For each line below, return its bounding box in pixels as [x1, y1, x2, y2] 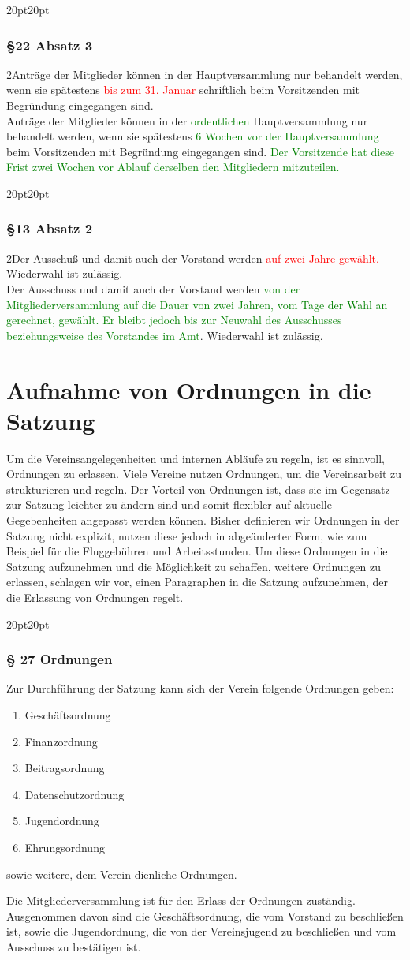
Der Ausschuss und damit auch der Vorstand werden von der [6, 280, 300, 297]
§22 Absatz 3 [6, 35, 93, 54]
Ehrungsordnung [24, 839, 105, 855]
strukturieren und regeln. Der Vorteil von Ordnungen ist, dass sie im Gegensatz [6, 480, 390, 497]
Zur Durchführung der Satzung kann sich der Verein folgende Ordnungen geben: [6, 680, 394, 697]
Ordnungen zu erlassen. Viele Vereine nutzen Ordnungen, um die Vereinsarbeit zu [6, 465, 401, 482]
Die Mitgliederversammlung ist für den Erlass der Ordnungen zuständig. [6, 892, 356, 909]
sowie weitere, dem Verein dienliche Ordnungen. [6, 865, 237, 882]
